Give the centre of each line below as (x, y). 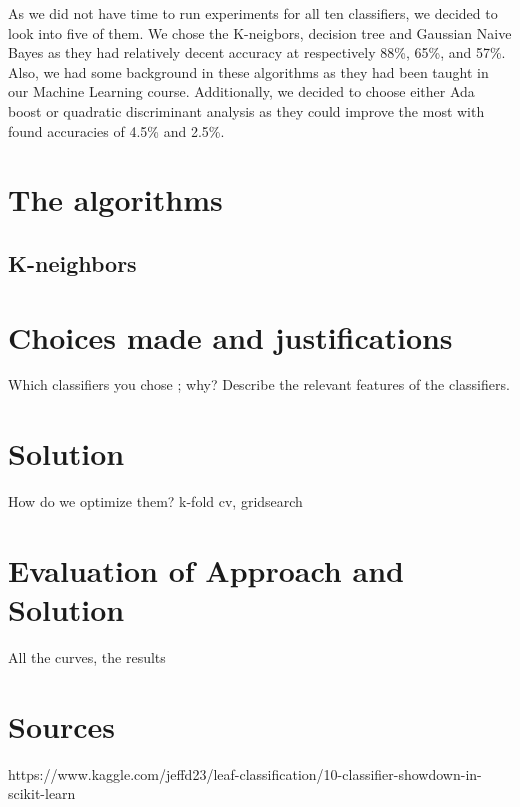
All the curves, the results (87, 657)
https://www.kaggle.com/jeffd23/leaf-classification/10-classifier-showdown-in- (245, 773)
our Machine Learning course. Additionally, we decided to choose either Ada (241, 91)
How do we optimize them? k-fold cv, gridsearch (155, 501)
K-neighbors (72, 262)
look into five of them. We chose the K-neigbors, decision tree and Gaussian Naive (260, 32)
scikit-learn (42, 793)
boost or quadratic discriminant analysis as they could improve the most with (246, 110)
